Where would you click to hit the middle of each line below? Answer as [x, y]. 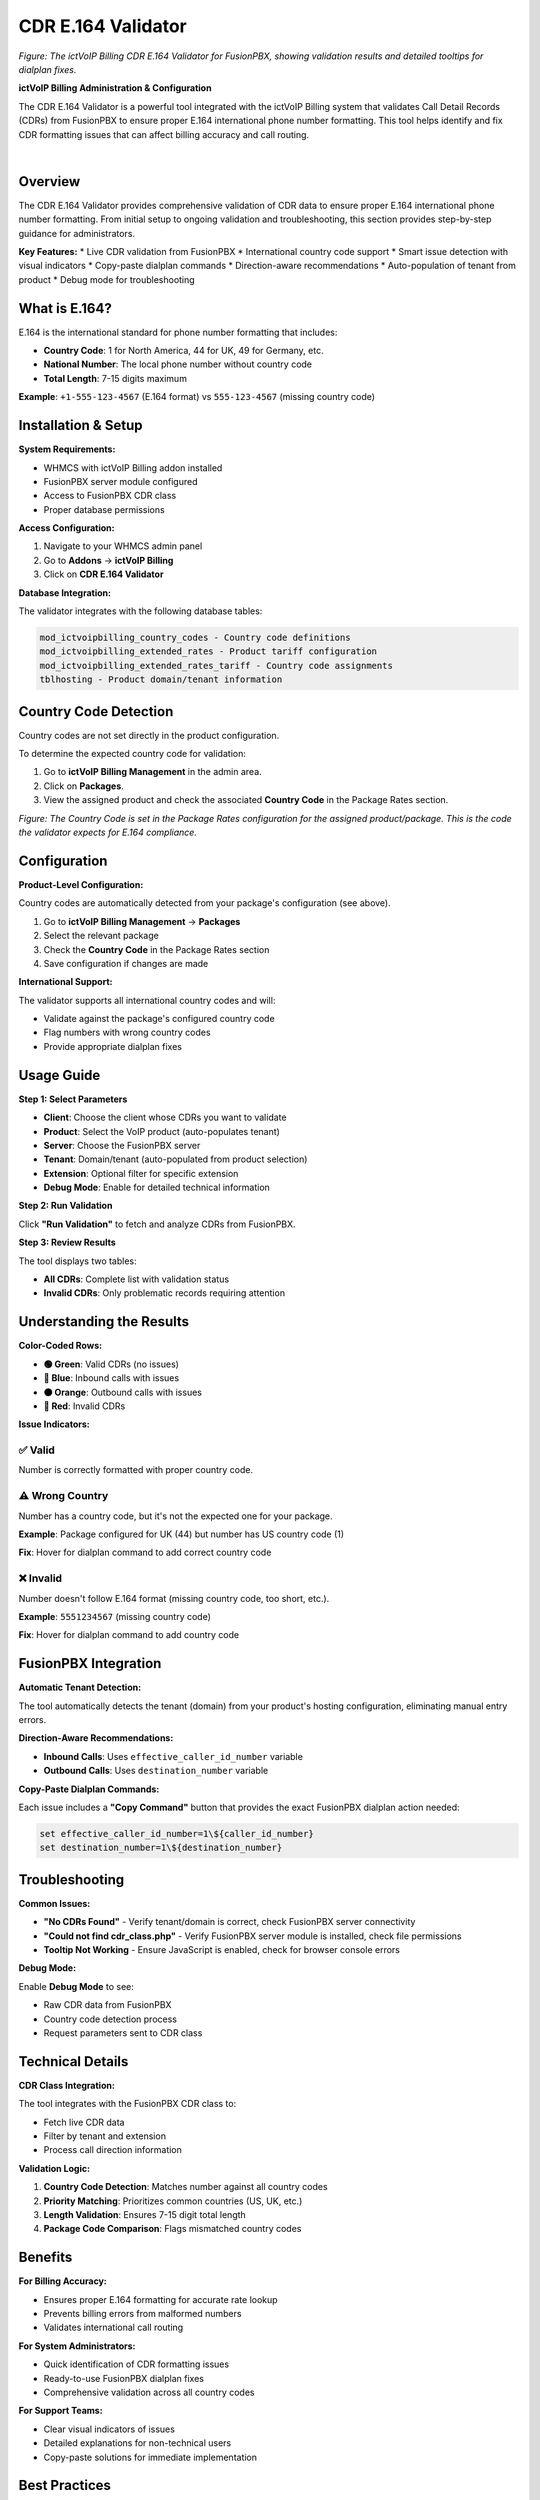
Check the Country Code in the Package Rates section [156, 949]
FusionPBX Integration [90, 1663]
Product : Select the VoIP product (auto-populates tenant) [161, 1131]
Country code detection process [110, 2019]
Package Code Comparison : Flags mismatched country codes [172, 2229]
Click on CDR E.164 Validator [103, 574]
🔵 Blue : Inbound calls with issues [111, 1378]
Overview [49, 181]
